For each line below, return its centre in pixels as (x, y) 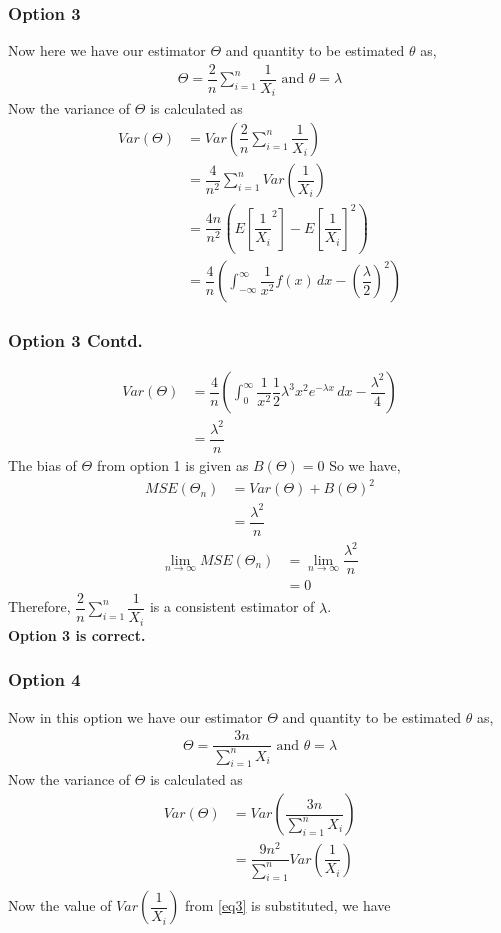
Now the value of (60, 905)
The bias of (42, 464)
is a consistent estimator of (232, 606)
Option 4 (44, 679)
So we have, (365, 464)
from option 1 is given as (172, 464)
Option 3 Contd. (75, 340)
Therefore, (39, 606)
